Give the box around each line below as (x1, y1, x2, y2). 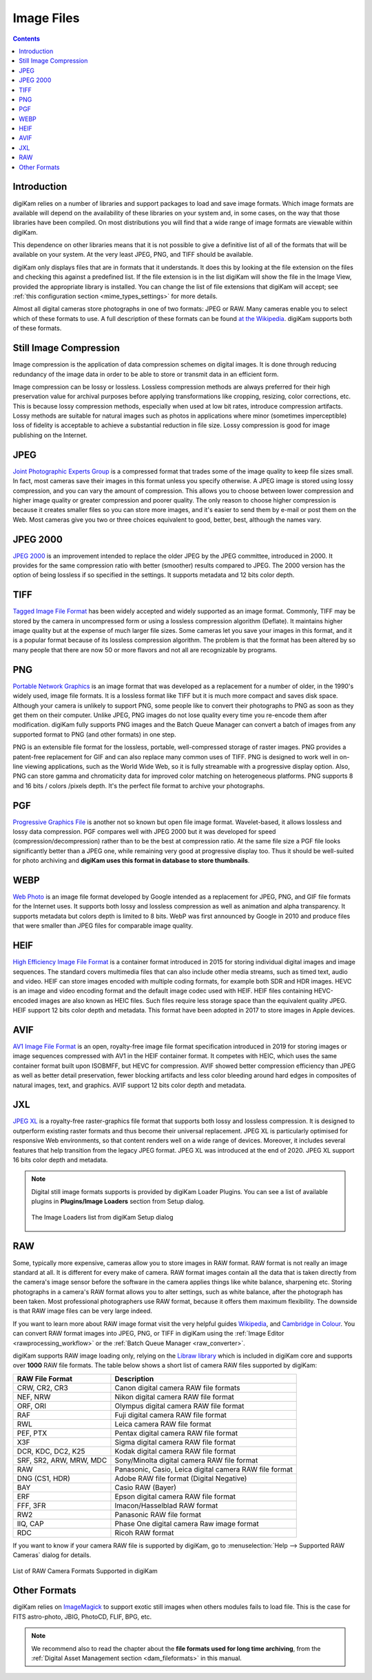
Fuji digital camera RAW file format (114, 1410, 227, 1420)
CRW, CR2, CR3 (17, 1383, 68, 1392)
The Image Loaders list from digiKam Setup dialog (31, 1213, 174, 1221)
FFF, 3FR (17, 1501, 46, 1510)
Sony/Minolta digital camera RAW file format (114, 1455, 258, 1465)
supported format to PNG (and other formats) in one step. (12, 730, 176, 739)
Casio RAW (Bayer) (114, 1483, 177, 1492)
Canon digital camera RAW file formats (114, 1383, 240, 1392)
